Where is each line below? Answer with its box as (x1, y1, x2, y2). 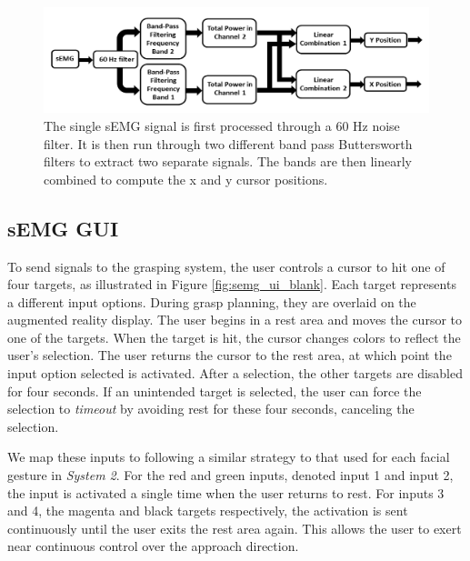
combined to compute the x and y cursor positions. (44, 169, 328, 188)
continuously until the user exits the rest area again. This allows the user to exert (7, 518, 462, 537)
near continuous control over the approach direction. (7, 536, 299, 556)
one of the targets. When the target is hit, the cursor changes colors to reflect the (7, 327, 461, 346)
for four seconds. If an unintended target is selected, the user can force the (7, 381, 422, 400)
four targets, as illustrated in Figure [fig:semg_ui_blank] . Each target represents (7, 275, 456, 294)
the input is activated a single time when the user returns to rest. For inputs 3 (7, 483, 445, 502)
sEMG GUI (7, 214, 119, 242)
